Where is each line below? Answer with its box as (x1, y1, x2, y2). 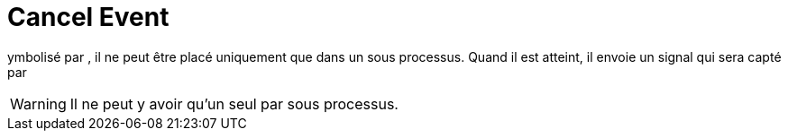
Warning (10, 94, 67, 113)
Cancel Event (7, 2, 170, 32)
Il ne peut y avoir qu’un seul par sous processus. (69, 94, 399, 113)
